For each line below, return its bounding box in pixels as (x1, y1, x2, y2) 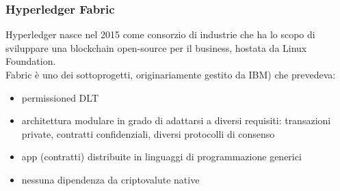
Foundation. (5, 54, 56, 68)
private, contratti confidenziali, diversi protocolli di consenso (21, 126, 275, 141)
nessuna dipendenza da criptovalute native (21, 172, 200, 186)
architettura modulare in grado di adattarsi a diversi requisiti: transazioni (21, 113, 331, 128)
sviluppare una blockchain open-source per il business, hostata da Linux (5, 40, 307, 55)
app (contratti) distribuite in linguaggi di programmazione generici (21, 149, 302, 164)
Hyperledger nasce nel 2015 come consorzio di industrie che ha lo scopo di (5, 27, 315, 42)
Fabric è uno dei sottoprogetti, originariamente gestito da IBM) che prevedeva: (5, 68, 336, 81)
